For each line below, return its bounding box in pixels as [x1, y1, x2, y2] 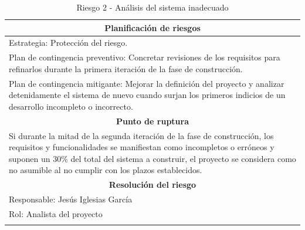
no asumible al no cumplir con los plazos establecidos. [9, 164, 202, 176]
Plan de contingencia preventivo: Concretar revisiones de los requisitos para [9, 51, 280, 63]
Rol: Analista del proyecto [9, 207, 103, 219]
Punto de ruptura [116, 114, 189, 127]
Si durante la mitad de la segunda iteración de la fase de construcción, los [9, 129, 274, 141]
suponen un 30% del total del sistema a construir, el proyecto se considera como [9, 152, 296, 164]
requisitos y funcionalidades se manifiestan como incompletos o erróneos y [9, 141, 274, 153]
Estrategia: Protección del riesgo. [9, 36, 128, 49]
